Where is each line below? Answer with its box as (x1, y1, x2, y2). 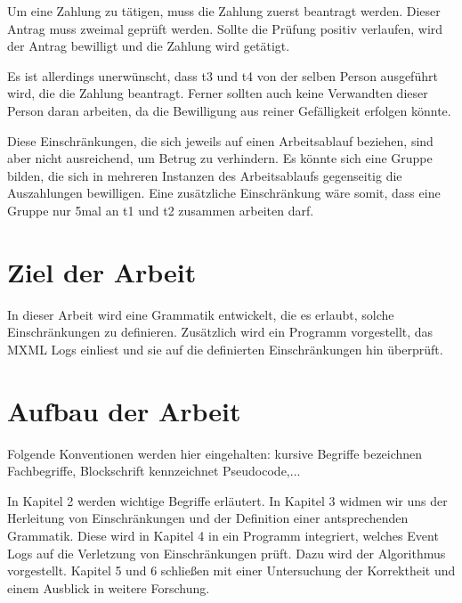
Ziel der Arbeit (7, 253, 197, 289)
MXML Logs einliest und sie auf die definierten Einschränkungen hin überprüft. (7, 339, 443, 358)
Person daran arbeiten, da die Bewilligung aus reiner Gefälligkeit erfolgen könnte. (7, 101, 451, 119)
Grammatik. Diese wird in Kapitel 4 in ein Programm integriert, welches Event (7, 526, 439, 544)
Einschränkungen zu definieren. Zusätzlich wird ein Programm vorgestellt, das (7, 322, 434, 341)
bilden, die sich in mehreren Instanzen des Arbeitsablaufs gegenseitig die (7, 166, 402, 184)
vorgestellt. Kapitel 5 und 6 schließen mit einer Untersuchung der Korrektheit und (7, 561, 456, 580)
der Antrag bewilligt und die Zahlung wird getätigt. (7, 37, 290, 55)
